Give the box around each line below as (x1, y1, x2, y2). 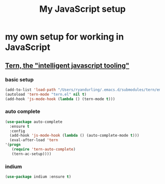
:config (9, 128, 26, 134)
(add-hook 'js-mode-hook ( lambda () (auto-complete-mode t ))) (9, 133, 139, 138)
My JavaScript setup (39, 3, 126, 15)
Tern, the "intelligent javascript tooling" (5, 61, 130, 70)
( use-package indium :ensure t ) (5, 174, 71, 180)
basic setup (5, 76, 34, 83)
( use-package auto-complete (5, 119, 63, 124)
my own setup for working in (5, 31, 124, 42)
